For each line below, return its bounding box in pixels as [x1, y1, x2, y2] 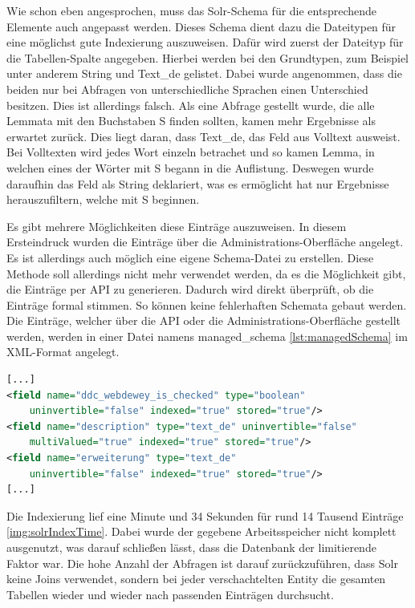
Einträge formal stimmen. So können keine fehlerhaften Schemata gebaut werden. [6, 296, 407, 313]
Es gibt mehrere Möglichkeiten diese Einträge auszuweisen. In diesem [6, 217, 347, 234]
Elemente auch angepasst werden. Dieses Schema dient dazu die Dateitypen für [6, 18, 397, 34]
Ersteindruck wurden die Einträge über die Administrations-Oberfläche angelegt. [6, 233, 404, 250]
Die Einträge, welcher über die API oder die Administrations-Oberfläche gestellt [6, 312, 401, 329]
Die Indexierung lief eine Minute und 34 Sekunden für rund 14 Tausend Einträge [6, 507, 404, 524]
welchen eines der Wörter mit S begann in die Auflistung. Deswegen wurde [6, 159, 374, 176]
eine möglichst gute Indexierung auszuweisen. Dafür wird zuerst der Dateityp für [6, 34, 404, 51]
